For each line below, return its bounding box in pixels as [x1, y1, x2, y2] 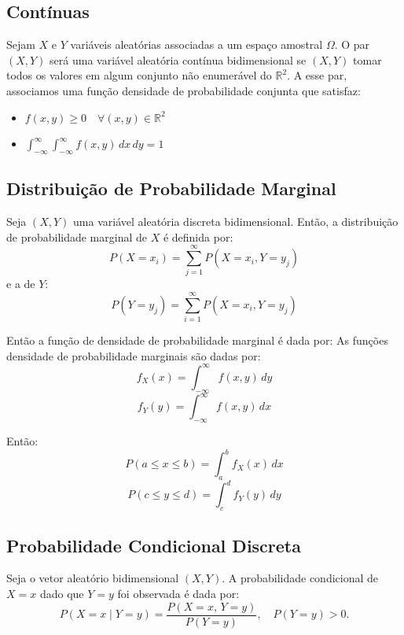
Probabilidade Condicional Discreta [6, 533, 301, 557]
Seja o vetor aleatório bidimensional [6, 570, 179, 586]
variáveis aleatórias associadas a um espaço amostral [70, 36, 323, 53]
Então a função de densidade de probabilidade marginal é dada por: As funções [6, 332, 388, 349]
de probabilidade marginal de [6, 228, 148, 245]
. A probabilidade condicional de [222, 570, 379, 586]
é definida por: [163, 228, 233, 245]
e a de [6, 275, 35, 292]
